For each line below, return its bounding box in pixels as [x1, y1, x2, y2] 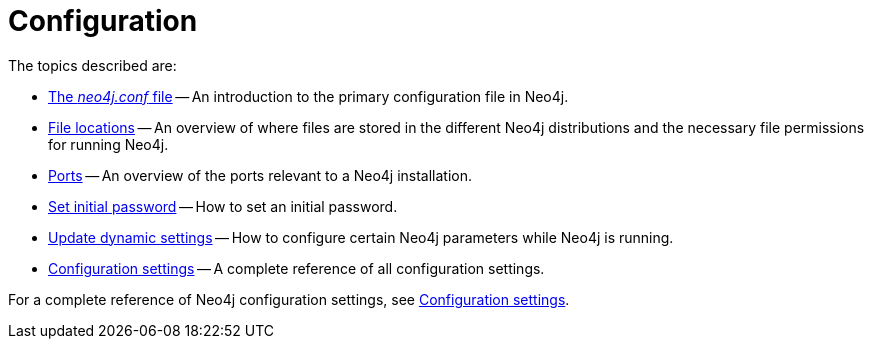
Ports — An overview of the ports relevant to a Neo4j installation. [48, 166, 473, 184]
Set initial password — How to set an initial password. [48, 197, 398, 215]
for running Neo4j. [48, 135, 169, 153]
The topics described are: [8, 56, 177, 74]
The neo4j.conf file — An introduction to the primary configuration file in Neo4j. [48, 87, 569, 105]
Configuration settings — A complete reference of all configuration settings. [48, 259, 545, 277]
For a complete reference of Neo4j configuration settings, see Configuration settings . [8, 290, 570, 308]
